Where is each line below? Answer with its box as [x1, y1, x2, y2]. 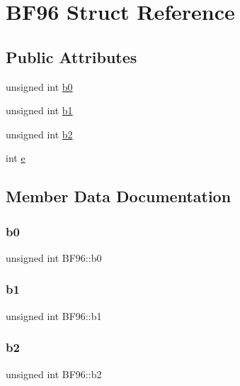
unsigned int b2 [6, 126, 73, 141]
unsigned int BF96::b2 [6, 366, 102, 381]
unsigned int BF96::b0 [6, 250, 102, 265]
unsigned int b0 [6, 79, 73, 94]
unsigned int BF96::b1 [6, 308, 102, 323]
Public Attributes [6, 45, 137, 67]
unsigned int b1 [6, 103, 73, 118]
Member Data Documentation [6, 185, 232, 207]
